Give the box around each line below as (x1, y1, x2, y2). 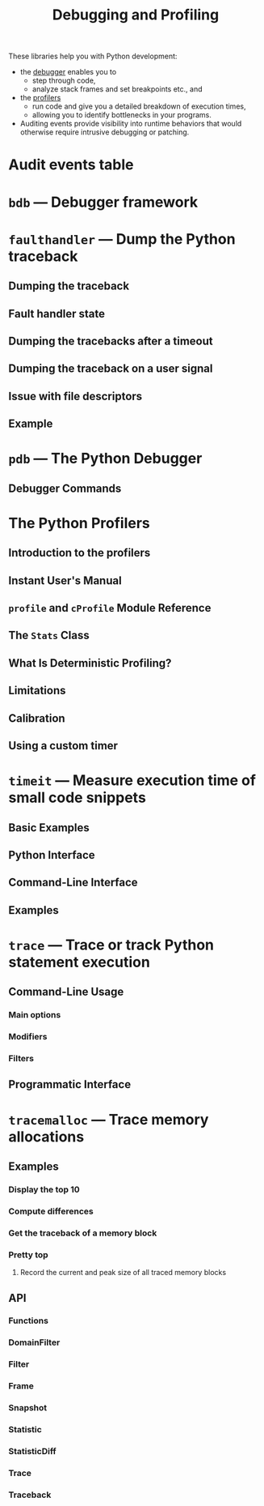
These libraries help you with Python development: (8, 51, 178, 62)
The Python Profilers (8, 514, 151, 532)
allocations (8, 1128, 85, 1145)
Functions (8, 1315, 48, 1326)
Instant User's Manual (8, 574, 123, 587)
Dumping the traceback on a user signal (8, 362, 213, 376)
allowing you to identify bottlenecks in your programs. (31, 110, 212, 120)
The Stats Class (8, 629, 90, 642)
